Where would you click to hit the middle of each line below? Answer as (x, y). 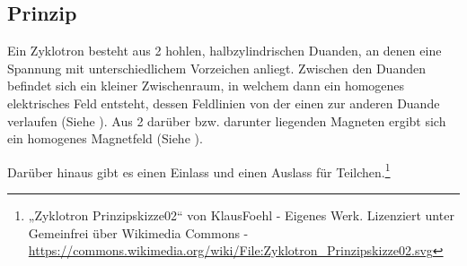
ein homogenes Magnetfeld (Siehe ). (105, 138)
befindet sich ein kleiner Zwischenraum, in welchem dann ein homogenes (206, 86)
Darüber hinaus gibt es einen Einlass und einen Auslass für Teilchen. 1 (199, 170)
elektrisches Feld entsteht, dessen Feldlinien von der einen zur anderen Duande (224, 103)
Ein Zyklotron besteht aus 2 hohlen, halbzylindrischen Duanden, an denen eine (225, 51)
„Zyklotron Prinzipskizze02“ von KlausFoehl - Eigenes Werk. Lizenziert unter (241, 215)
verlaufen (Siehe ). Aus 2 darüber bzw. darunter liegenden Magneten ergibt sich (227, 120)
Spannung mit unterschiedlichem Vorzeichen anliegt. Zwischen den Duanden (216, 68)
